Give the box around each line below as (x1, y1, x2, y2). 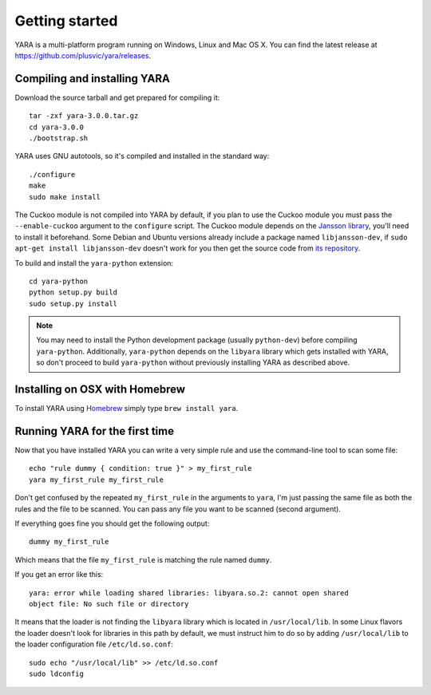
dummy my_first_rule (29, 537, 109, 547)
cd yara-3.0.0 (29, 122, 84, 132)
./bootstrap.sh (29, 134, 89, 143)
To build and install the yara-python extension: (14, 258, 174, 267)
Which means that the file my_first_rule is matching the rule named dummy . (14, 555, 272, 564)
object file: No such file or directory (29, 599, 189, 608)
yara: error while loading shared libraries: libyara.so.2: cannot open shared (29, 588, 349, 598)
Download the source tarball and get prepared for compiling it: (14, 93, 220, 102)
